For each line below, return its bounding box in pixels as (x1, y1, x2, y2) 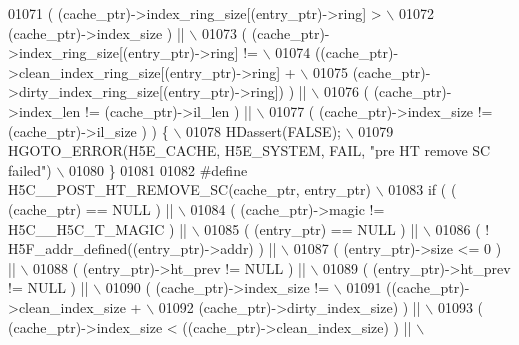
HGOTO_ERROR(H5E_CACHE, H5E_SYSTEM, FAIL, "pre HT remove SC (8, 140, 491, 161)
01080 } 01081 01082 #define (69, 159, 248, 180)
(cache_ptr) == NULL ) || (8, 198, 174, 219)
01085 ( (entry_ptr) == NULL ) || (204, 218, 419, 239)
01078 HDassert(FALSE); (185, 120, 341, 141)
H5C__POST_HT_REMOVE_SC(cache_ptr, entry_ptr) (8, 179, 371, 200)
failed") (8, 159, 52, 180)
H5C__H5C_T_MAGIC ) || (8, 218, 187, 239)
